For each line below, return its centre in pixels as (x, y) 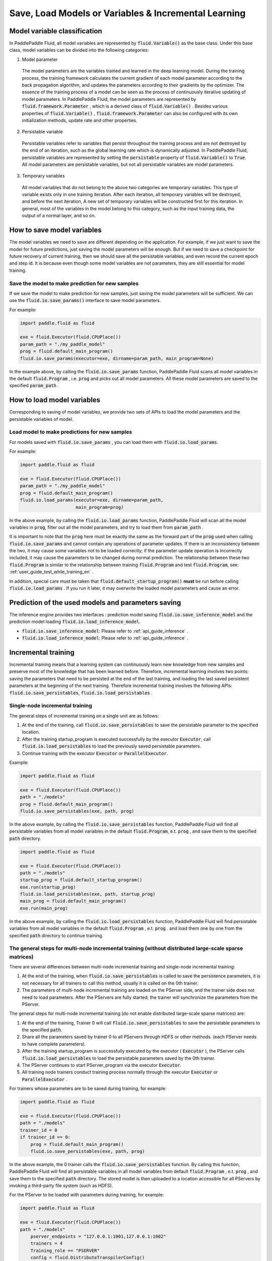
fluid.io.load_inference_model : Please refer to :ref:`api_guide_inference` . (105, 638)
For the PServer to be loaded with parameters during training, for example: (87, 1195)
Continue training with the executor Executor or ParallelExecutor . (95, 753)
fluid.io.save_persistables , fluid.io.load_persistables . (81, 693)
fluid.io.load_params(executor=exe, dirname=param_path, (92, 500)
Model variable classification (56, 31)
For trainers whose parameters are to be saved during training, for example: (88, 1088)
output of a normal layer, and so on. (59, 216)
